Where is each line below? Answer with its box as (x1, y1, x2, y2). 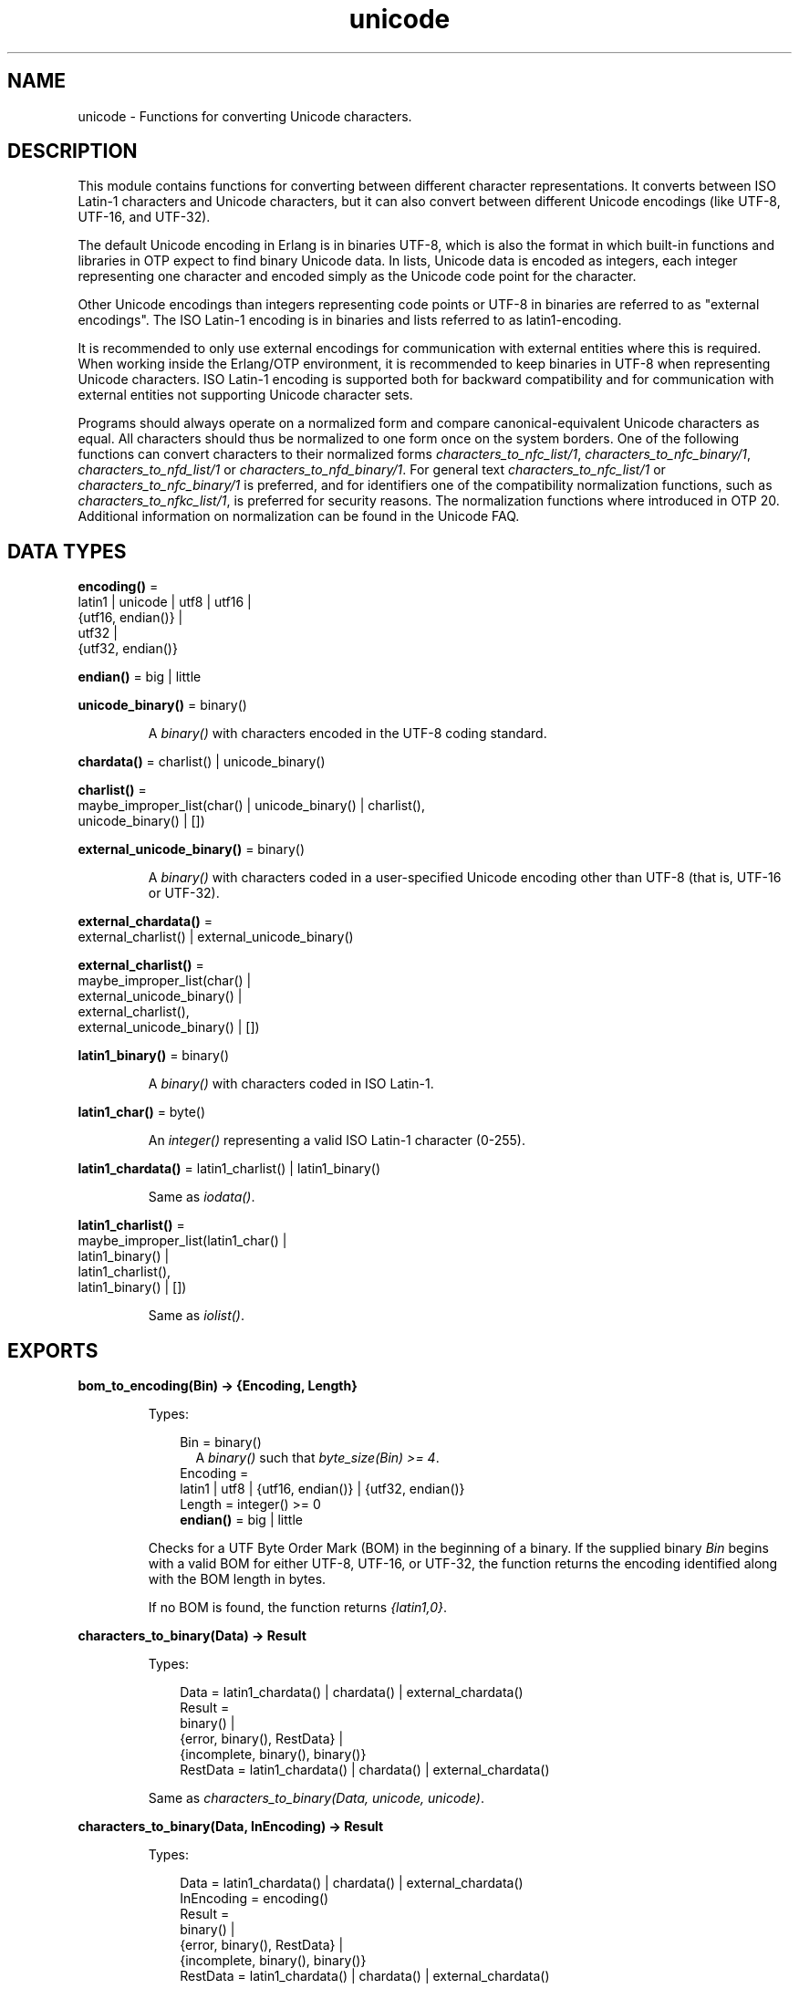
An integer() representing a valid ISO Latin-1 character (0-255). (148, 1132, 526, 1149)
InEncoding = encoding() (180, 1890, 329, 1907)
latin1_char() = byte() (78, 1104, 206, 1120)
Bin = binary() (180, 1434, 262, 1451)
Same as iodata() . (148, 1189, 255, 1205)
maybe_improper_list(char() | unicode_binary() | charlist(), (78, 797, 425, 814)
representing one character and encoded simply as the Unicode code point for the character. (78, 268, 637, 285)
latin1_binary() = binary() (78, 1047, 229, 1064)
